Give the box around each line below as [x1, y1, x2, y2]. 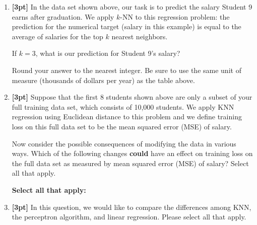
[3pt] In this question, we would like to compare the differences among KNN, [12, 201, 251, 212]
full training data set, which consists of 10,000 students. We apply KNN [12, 101, 234, 112]
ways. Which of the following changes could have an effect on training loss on [12, 148, 253, 159]
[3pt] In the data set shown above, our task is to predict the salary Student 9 [12, 2, 252, 12]
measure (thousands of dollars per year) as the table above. [12, 74, 195, 85]
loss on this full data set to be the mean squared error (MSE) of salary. [12, 121, 232, 131]
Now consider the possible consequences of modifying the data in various [12, 138, 236, 148]
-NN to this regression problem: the [120, 11, 230, 22]
